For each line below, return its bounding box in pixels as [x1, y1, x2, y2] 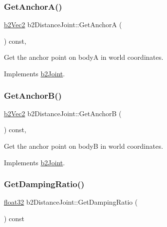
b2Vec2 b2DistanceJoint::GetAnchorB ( [4, 108, 122, 118]
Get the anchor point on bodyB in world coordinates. [4, 141, 163, 151]
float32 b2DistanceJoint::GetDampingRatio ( [4, 197, 138, 207]
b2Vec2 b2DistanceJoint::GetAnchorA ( [4, 19, 122, 30]
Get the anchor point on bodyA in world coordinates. [4, 52, 164, 62]
